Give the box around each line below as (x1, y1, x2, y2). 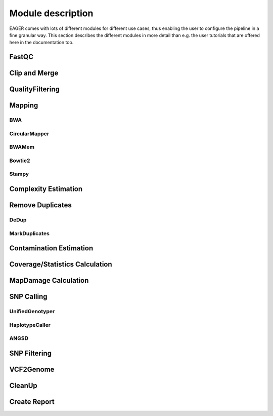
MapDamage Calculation (9, 276, 89, 285)
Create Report (9, 397, 55, 406)
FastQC (9, 53, 34, 61)
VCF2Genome (9, 365, 55, 373)
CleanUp (9, 381, 37, 390)
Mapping (9, 101, 38, 110)
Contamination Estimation (9, 244, 94, 253)
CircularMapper (9, 130, 50, 137)
